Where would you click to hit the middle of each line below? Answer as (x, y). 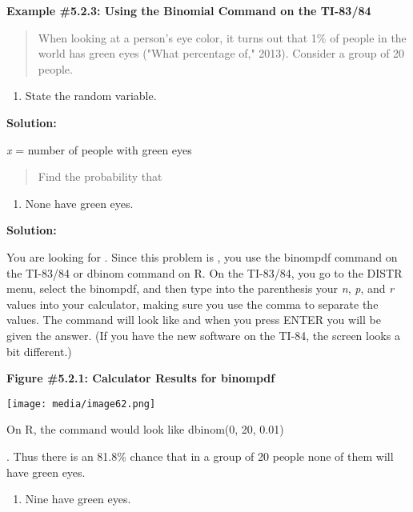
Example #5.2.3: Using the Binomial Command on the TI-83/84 (189, 10)
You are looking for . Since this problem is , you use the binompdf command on (202, 256)
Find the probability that (100, 176)
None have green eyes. (79, 203)
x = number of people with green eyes (99, 149)
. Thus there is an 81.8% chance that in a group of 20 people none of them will (200, 456)
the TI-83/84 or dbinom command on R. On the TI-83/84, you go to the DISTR (204, 272)
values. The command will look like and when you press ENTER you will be (194, 320)
